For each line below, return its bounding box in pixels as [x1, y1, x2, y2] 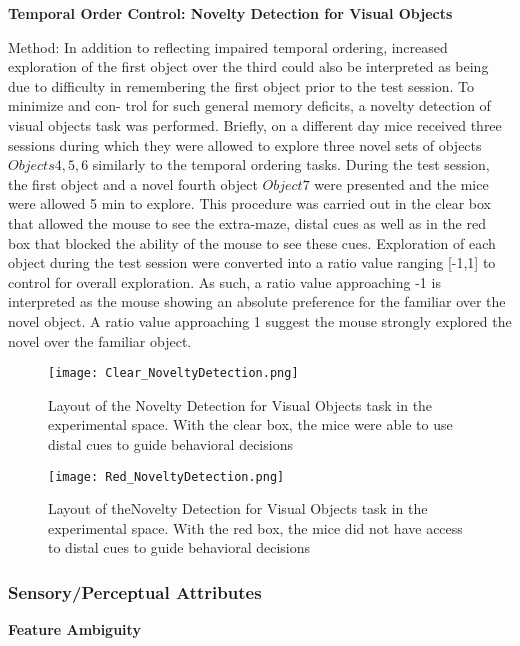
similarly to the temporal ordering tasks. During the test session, [92, 154, 490, 175]
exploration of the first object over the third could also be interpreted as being [8, 56, 489, 77]
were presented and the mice [314, 173, 489, 194]
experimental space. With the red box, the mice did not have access [48, 517, 463, 538]
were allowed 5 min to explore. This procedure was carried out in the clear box [8, 193, 491, 214]
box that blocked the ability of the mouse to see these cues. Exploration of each [8, 232, 496, 253]
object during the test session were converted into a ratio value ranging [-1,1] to [8, 252, 496, 273]
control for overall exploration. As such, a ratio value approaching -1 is [8, 271, 441, 292]
